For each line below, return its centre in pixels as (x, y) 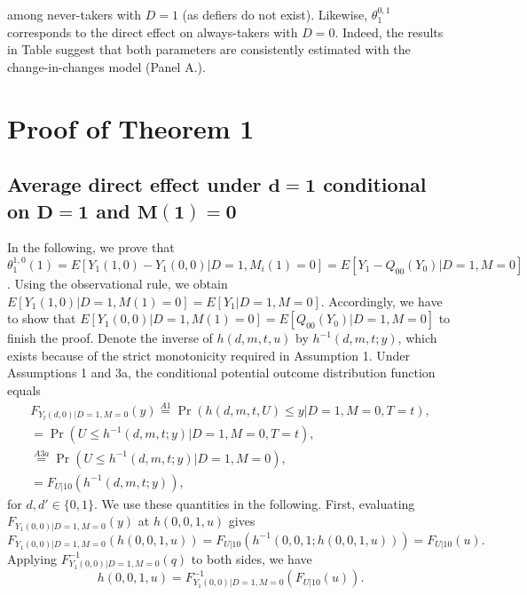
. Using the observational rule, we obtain (118, 283)
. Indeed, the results (389, 32)
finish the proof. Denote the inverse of (110, 338)
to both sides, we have (252, 558)
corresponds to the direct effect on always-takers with (153, 32)
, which (417, 338)
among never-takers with (75, 14)
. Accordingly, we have (381, 301)
